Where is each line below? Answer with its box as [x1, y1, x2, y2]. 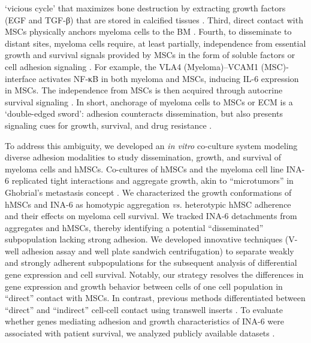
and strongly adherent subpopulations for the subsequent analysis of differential [5, 256, 297, 269]
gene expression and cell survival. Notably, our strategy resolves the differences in [5, 268, 304, 281]
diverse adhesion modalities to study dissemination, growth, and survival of [5, 151, 282, 163]
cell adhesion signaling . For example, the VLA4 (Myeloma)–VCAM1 [5, 60, 258, 72]
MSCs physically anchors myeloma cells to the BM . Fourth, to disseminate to [5, 25, 292, 38]
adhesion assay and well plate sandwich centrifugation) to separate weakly [22, 244, 294, 257]
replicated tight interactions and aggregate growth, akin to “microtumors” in [11, 174, 294, 187]
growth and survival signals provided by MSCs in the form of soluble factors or [5, 48, 295, 61]
